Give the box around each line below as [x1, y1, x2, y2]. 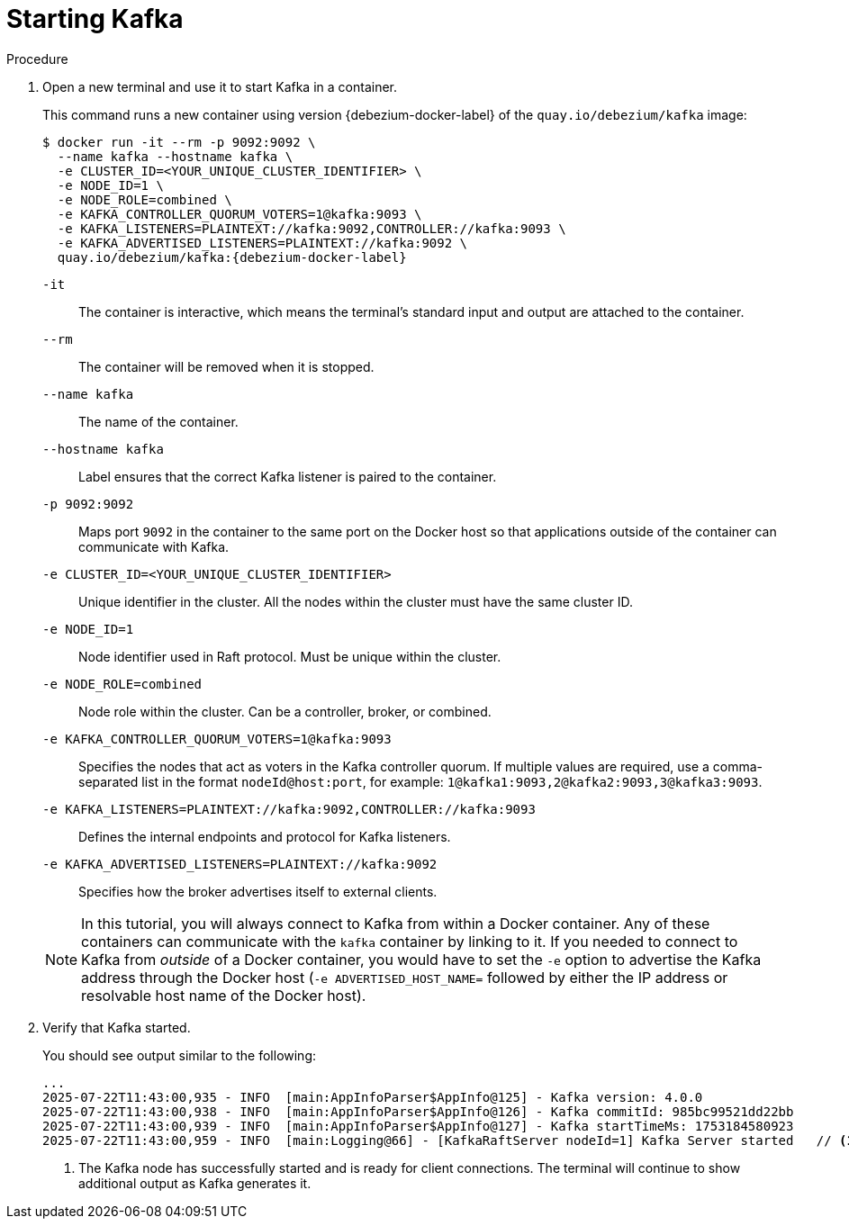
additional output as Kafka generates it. [78, 1175, 312, 1191]
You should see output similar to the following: [42, 1047, 317, 1063]
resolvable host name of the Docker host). [81, 986, 366, 1005]
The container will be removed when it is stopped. [78, 358, 375, 374]
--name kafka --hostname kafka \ [57, 149, 294, 164]
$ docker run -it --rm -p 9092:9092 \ [42, 134, 316, 149]
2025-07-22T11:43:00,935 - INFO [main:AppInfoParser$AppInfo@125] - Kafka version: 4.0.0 [42, 1089, 703, 1104]
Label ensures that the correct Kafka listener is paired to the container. [78, 468, 497, 484]
